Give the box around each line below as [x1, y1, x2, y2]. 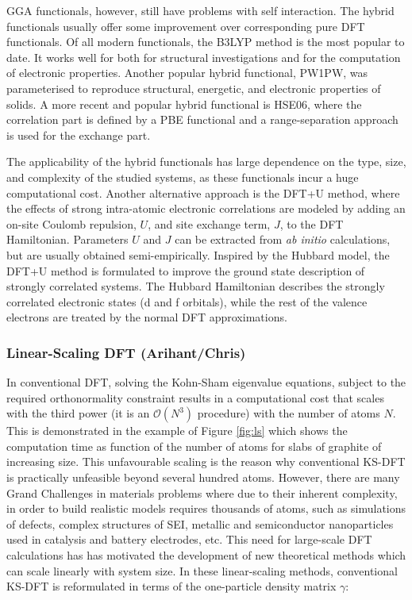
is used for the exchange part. [6, 126, 151, 143]
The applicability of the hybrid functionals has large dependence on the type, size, [6, 153, 406, 170]
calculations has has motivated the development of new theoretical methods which [6, 547, 406, 563]
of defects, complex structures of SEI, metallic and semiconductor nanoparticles [6, 515, 394, 532]
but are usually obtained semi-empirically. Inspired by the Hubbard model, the [6, 246, 390, 263]
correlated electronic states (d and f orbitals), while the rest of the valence [6, 293, 368, 310]
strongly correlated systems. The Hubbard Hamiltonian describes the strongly [6, 278, 385, 294]
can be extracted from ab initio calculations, [175, 231, 391, 248]
